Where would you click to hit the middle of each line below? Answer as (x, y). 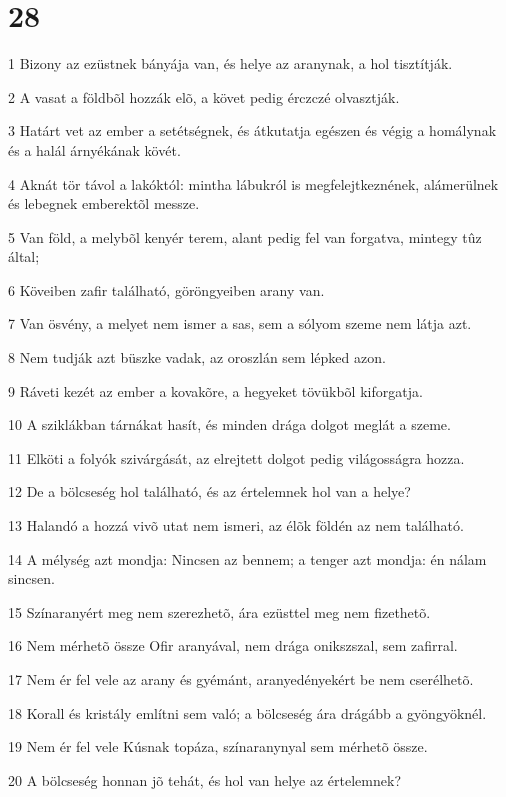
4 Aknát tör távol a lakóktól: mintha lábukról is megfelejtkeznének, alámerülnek (253, 183)
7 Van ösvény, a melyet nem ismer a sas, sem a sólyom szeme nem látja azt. (240, 323)
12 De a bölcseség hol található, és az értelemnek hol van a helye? (209, 491)
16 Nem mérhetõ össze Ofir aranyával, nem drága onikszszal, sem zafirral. (233, 645)
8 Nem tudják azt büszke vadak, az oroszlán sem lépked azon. (197, 357)
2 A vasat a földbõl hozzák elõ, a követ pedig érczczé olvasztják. (204, 96)
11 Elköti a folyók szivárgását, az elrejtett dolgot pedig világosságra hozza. (236, 457)
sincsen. (31, 578)
